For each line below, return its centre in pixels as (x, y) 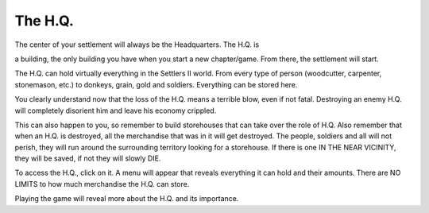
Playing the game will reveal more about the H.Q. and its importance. (127, 199)
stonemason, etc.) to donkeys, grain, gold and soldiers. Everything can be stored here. (156, 84)
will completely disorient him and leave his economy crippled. (116, 110)
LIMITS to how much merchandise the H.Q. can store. (102, 184)
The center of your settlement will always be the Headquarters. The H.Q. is (137, 45)
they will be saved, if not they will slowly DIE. (88, 158)
